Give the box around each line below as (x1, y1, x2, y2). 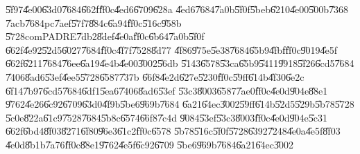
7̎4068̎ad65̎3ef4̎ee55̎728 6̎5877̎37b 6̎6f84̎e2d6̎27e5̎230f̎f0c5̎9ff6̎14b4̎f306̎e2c (6, 69, 305, 84)
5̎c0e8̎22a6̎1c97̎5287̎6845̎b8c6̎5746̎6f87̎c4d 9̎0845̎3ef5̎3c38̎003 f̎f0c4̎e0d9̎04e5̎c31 (6, 110, 327, 124)
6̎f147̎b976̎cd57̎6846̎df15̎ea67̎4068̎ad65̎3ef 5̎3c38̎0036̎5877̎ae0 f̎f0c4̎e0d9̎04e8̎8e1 (6, 83, 328, 97)
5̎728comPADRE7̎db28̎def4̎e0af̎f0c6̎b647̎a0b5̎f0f (6, 29, 205, 44)
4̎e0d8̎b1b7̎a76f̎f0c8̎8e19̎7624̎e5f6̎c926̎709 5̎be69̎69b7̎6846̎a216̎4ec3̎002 (6, 137, 293, 151)
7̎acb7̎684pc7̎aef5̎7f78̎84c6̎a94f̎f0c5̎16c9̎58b (6, 15, 182, 30)
